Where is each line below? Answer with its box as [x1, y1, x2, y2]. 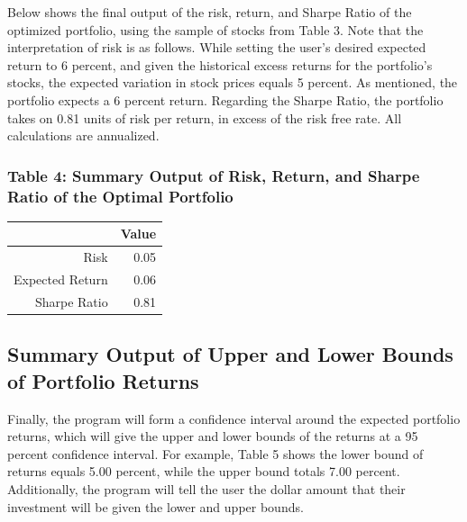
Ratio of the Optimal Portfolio [7, 184, 233, 207]
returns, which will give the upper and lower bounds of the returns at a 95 [7, 427, 418, 445]
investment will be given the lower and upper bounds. [7, 497, 304, 516]
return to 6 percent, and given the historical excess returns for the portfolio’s [7, 55, 433, 74]
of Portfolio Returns [7, 366, 199, 394]
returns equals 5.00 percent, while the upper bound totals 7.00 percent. [7, 462, 400, 481]
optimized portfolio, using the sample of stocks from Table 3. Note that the [7, 20, 424, 39]
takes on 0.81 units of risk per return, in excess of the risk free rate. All [7, 108, 402, 127]
